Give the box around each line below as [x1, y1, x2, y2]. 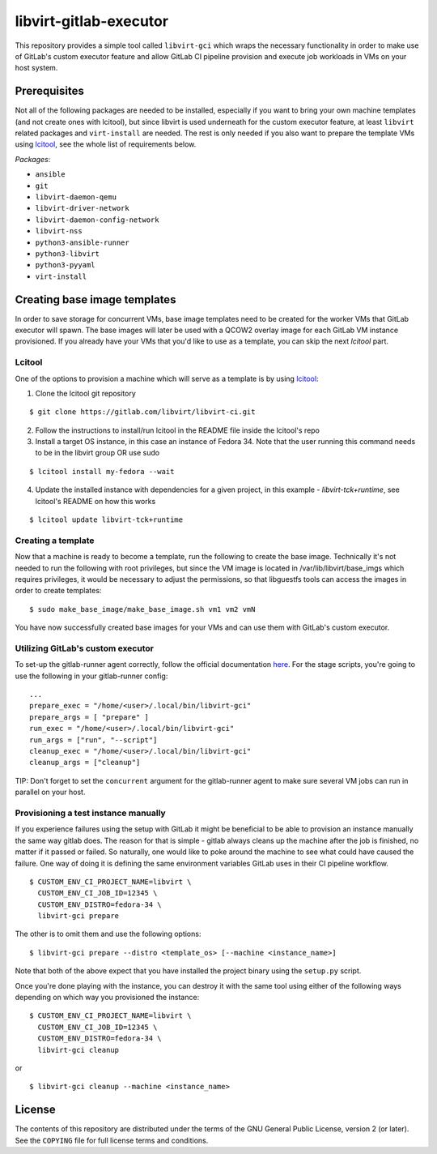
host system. [15, 63, 58, 73]
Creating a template [15, 535, 95, 546]
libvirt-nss [35, 227, 83, 236]
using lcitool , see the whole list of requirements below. [15, 139, 197, 149]
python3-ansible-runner [35, 237, 129, 247]
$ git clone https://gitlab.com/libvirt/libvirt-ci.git [29, 408, 256, 417]
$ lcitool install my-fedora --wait [29, 467, 175, 476]
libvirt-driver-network [35, 203, 129, 213]
